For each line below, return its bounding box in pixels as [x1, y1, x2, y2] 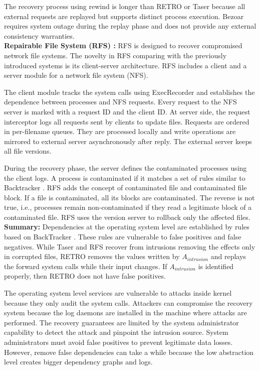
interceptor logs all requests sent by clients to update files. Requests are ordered [4, 116, 249, 127]
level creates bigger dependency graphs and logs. [4, 356, 153, 367]
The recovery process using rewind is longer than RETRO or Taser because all [4, 1, 245, 11]
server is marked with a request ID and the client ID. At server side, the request [4, 106, 250, 116]
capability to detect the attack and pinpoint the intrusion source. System [4, 327, 228, 337]
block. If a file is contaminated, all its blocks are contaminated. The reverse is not [4, 192, 255, 202]
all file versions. [4, 146, 52, 156]
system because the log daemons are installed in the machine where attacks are [4, 307, 247, 318]
